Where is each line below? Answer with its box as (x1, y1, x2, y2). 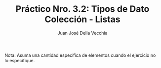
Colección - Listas (44, 14, 121, 25)
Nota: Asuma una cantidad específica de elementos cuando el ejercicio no (4, 52, 156, 58)
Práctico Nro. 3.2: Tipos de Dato (15, 3, 150, 15)
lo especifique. (4, 57, 35, 63)
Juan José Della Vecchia (57, 30, 108, 36)
